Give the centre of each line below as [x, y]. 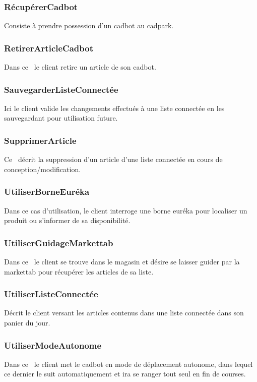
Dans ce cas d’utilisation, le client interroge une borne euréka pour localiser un [126, 210]
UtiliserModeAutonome [53, 345]
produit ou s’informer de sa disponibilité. [67, 220]
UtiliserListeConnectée [51, 294]
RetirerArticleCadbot [49, 48]
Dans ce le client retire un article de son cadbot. [80, 67]
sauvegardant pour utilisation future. [61, 118]
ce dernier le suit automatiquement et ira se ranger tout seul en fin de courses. [125, 374]
